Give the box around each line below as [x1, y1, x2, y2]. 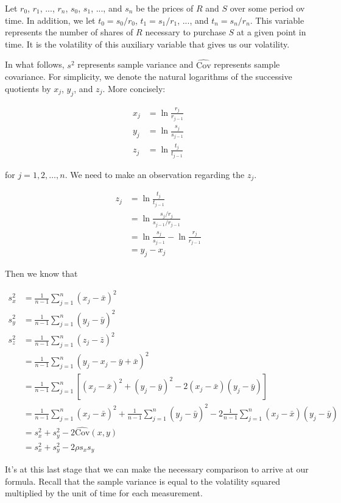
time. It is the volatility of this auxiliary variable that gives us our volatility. [5, 37, 290, 50]
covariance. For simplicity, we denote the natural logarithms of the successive [5, 70, 292, 83]
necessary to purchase [145, 26, 226, 38]
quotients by [5, 82, 51, 95]
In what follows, [5, 58, 65, 71]
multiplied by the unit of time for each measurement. [5, 487, 203, 499]
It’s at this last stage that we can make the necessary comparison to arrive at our [5, 463, 309, 476]
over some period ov [230, 2, 305, 14]
